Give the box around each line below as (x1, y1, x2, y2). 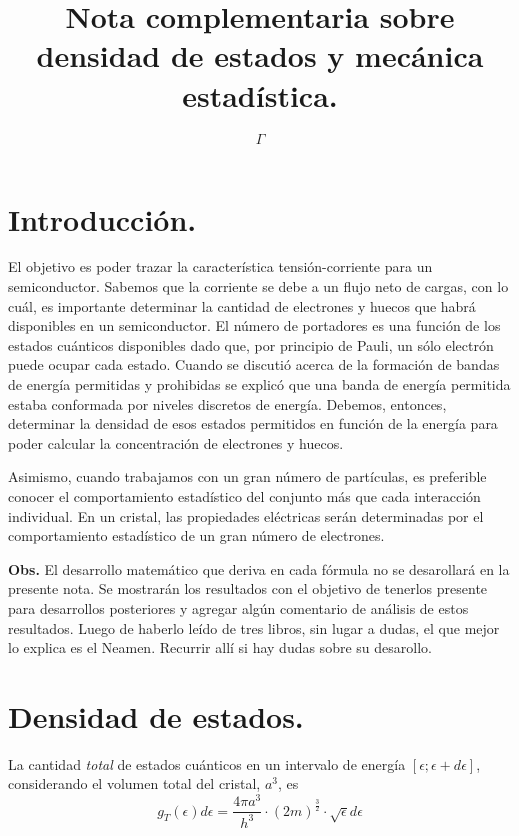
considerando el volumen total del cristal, (8, 773, 261, 794)
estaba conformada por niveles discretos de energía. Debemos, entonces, (8, 393, 447, 414)
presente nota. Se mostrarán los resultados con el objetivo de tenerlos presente (8, 578, 488, 599)
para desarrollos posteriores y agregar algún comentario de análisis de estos (8, 597, 469, 618)
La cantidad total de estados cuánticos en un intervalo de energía (8, 753, 406, 774)
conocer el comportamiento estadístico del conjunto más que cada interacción (8, 485, 481, 506)
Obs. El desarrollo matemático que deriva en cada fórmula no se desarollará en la (8, 558, 510, 579)
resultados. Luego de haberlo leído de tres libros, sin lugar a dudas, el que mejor (8, 617, 500, 638)
